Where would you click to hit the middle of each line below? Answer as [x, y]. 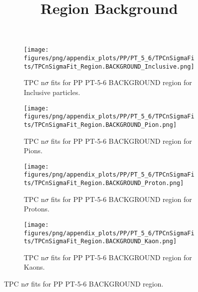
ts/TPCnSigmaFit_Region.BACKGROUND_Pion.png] [100, 125]
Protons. [37, 209]
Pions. [33, 150]
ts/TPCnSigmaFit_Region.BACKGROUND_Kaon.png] [100, 242]
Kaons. [34, 267]
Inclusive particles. [52, 92]
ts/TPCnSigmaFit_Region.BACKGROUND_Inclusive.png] [109, 66]
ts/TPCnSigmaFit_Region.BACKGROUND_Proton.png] [104, 183]
